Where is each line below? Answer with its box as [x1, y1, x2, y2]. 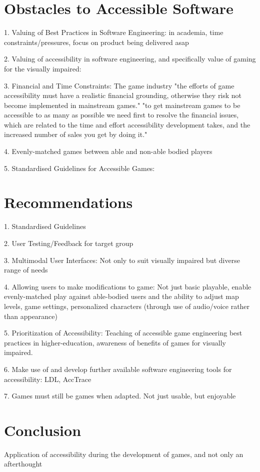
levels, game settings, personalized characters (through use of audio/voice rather [4, 300, 250, 311]
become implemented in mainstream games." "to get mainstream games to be [4, 99, 240, 110]
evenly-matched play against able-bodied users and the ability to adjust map [4, 291, 239, 301]
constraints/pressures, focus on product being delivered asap [4, 36, 189, 47]
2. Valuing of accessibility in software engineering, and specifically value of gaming [4, 53, 256, 64]
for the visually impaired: [4, 63, 81, 73]
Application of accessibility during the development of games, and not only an [4, 448, 243, 459]
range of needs [4, 264, 48, 275]
